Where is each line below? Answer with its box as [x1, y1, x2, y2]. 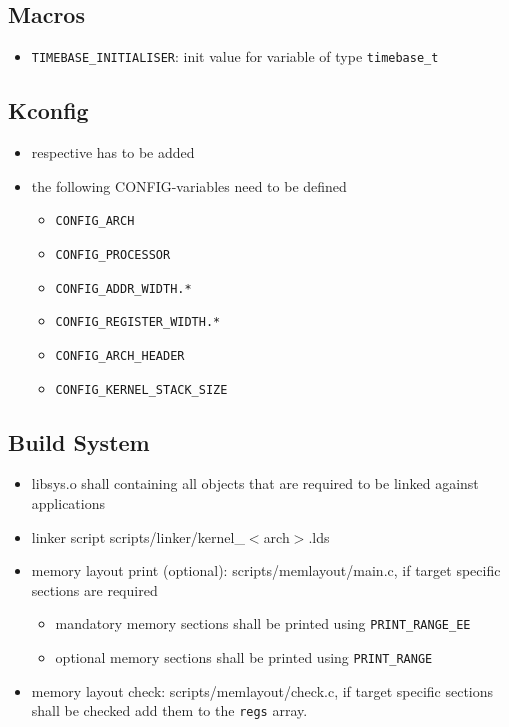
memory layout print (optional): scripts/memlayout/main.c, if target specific [31, 560, 501, 581]
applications [31, 492, 106, 513]
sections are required [31, 579, 158, 600]
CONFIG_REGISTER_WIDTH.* [55, 315, 221, 330]
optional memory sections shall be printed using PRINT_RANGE [55, 647, 433, 668]
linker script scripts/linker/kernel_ [31, 526, 245, 547]
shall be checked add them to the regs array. [31, 700, 308, 721]
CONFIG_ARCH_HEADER [55, 348, 185, 363]
